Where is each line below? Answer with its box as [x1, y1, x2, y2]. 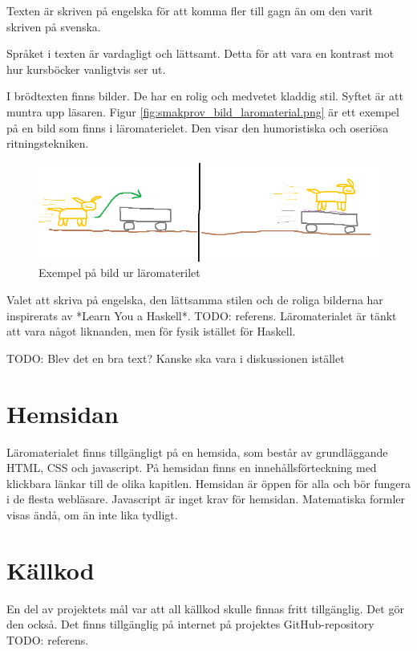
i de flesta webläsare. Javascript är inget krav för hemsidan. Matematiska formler [6, 490, 406, 507]
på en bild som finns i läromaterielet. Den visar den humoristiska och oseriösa [6, 119, 389, 136]
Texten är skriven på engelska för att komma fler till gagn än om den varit [6, 2, 373, 18]
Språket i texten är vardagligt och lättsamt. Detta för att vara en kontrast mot [6, 45, 395, 62]
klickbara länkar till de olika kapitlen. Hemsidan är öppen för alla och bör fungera [6, 474, 411, 491]
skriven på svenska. [6, 18, 101, 35]
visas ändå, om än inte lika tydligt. [6, 506, 178, 523]
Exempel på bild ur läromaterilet [38, 264, 200, 281]
